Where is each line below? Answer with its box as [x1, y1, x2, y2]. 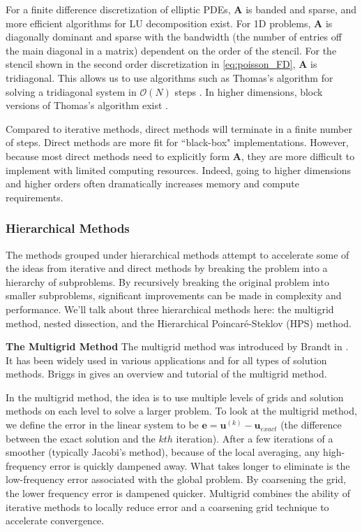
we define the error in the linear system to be [6, 417, 199, 432]
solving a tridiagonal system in [6, 84, 137, 99]
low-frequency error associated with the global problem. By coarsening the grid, [6, 472, 346, 487]
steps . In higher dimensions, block [174, 84, 323, 99]
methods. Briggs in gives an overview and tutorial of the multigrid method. [6, 366, 327, 381]
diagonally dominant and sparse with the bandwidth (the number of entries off [6, 29, 342, 44]
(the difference [280, 417, 342, 432]
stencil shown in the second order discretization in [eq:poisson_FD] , [6, 57, 296, 71]
